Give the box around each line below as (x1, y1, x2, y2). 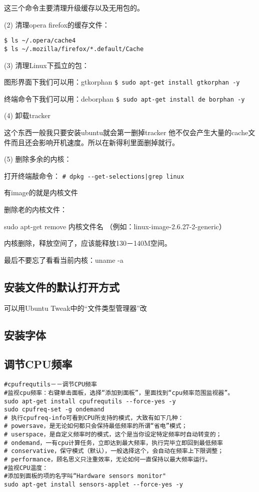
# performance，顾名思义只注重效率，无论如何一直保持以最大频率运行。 (4, 456, 211, 463)
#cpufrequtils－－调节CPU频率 (4, 381, 97, 388)
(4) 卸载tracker (4, 110, 51, 121)
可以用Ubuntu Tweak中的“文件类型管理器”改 (4, 302, 147, 313)
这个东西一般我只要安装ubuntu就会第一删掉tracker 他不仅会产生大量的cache (4, 127, 248, 137)
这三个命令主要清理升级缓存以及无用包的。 (4, 3, 144, 13)
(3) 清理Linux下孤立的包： (4, 60, 89, 70)
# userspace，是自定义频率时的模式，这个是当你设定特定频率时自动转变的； (4, 431, 222, 438)
